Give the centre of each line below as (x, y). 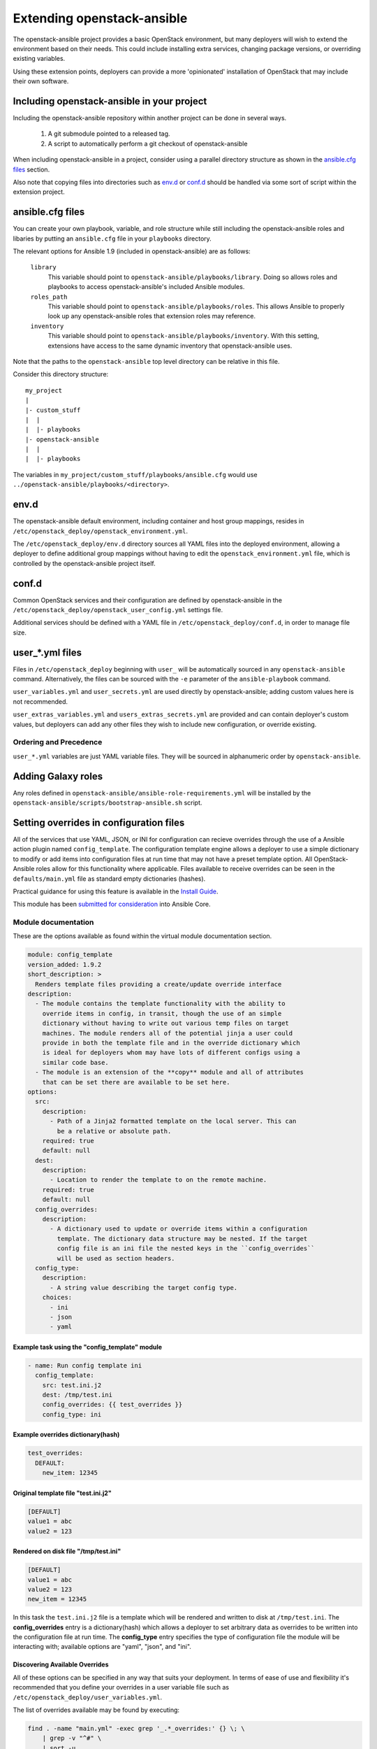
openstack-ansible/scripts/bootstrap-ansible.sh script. (108, 803)
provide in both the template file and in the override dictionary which (171, 1043)
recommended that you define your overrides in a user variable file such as (121, 1687)
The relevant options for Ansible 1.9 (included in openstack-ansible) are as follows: (132, 251)
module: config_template (70, 955)
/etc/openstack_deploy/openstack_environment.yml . (101, 531)
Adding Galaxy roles (58, 776)
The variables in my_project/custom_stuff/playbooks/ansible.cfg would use (135, 474)
